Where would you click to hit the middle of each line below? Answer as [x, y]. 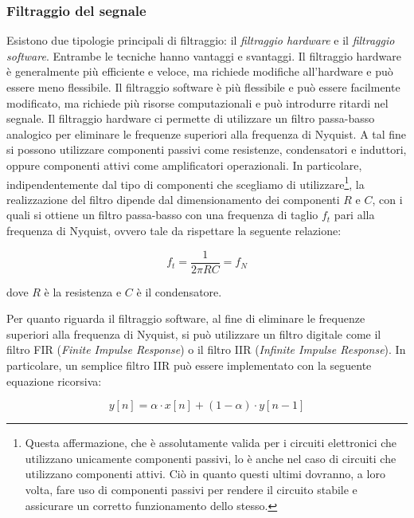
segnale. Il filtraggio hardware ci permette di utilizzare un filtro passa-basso [191, 118]
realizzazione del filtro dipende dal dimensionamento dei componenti [173, 199]
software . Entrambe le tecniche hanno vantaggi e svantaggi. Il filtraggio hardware [204, 55]
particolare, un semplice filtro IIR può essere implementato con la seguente [189, 365]
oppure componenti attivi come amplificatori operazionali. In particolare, [184, 165]
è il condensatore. [179, 291]
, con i [387, 199]
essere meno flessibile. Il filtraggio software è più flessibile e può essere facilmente [203, 87]
